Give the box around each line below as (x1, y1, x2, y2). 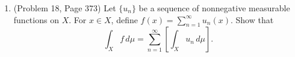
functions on (13, 13, 59, 26)
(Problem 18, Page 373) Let (13, 2, 116, 14)
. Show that (230, 13, 274, 26)
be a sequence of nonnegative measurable (138, 2, 290, 14)
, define (111, 13, 138, 26)
